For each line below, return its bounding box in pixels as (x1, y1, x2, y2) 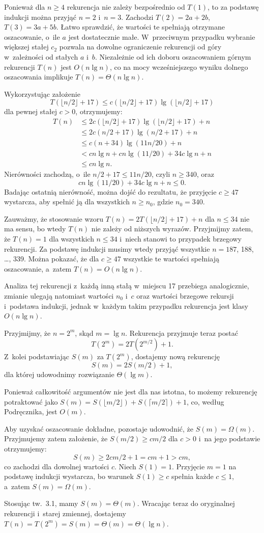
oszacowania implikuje (4, 71, 73, 82)
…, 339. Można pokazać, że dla (4, 253, 99, 264)
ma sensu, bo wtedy (4, 223, 66, 234)
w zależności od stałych (4, 51, 78, 62)
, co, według (186, 396, 224, 407)
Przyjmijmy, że (4, 327, 51, 338)
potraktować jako (4, 396, 58, 407)
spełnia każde (171, 471, 214, 482)
